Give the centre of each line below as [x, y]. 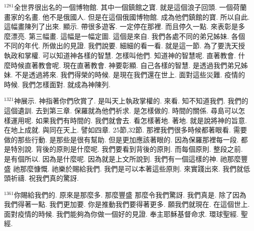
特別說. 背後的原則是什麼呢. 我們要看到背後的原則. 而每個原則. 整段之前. [127, 149]
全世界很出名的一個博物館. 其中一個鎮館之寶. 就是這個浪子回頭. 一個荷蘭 [130, 7]
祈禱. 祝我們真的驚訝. [45, 178]
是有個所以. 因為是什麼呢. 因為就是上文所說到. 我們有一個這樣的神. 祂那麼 [123, 158]
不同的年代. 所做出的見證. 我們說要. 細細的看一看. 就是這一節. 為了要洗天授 [125, 46]
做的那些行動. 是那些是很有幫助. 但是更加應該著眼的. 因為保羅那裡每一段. [121, 139]
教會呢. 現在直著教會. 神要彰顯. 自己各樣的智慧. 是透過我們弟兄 [140, 65]
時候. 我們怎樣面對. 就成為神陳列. [57, 84]
